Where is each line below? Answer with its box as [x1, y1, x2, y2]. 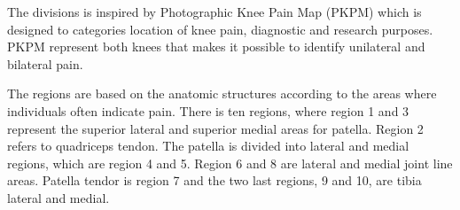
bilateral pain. [7, 54, 83, 73]
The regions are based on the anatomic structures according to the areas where [7, 84, 437, 103]
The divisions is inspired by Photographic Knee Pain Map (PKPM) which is [7, 3, 422, 20]
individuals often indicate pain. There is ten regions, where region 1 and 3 [7, 101, 409, 120]
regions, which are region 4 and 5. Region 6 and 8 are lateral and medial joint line [7, 153, 453, 172]
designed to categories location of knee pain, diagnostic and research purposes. [7, 19, 433, 38]
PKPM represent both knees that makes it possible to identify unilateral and [7, 37, 425, 56]
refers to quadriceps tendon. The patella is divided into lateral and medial [7, 136, 409, 155]
